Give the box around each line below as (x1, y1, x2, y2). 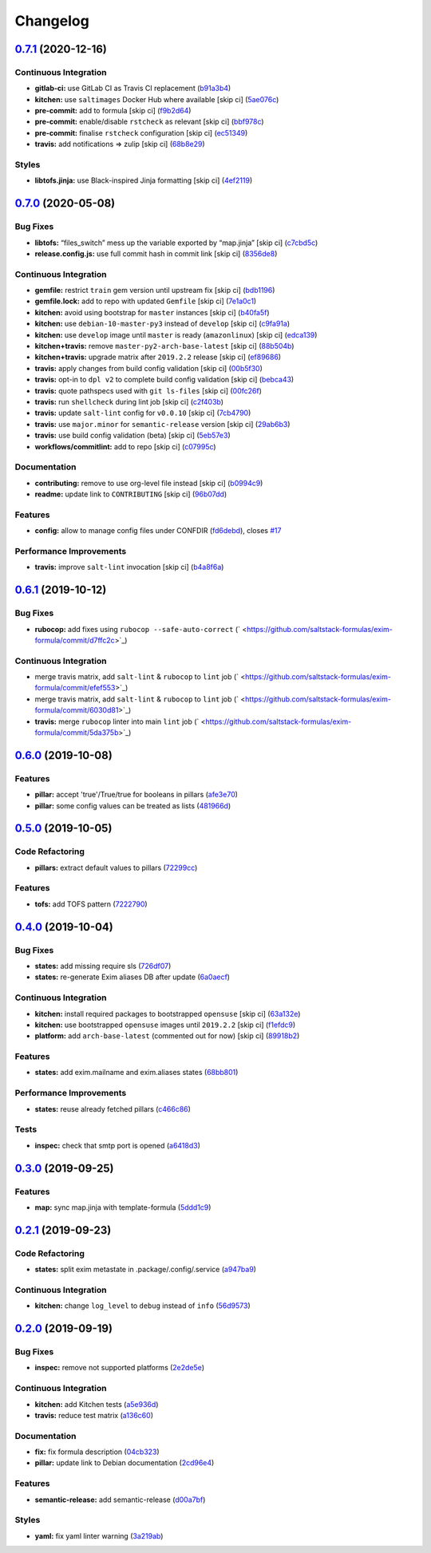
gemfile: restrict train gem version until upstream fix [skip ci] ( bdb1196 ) (34, 286, 275, 295)
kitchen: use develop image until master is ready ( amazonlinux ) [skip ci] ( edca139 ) (34, 330, 318, 339)
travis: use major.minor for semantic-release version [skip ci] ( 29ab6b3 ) (34, 419, 291, 429)
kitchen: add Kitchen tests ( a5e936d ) (34, 1399, 159, 1409)
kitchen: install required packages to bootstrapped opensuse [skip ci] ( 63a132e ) (34, 1009, 301, 1018)
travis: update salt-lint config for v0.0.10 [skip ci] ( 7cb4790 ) (34, 408, 251, 418)
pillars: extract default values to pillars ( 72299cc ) (34, 863, 198, 872)
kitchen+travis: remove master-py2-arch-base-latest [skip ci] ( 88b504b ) (34, 342, 295, 351)
